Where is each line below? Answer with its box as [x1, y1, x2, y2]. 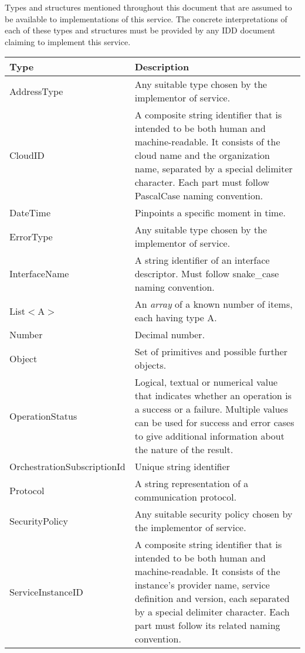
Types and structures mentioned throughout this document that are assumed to [5, 1, 292, 13]
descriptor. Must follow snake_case [134, 267, 279, 281]
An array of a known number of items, [134, 297, 293, 311]
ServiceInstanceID [9, 584, 83, 598]
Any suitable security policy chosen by [134, 507, 293, 521]
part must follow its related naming [134, 618, 280, 632]
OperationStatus [9, 409, 77, 423]
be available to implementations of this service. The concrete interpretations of [5, 12, 287, 25]
